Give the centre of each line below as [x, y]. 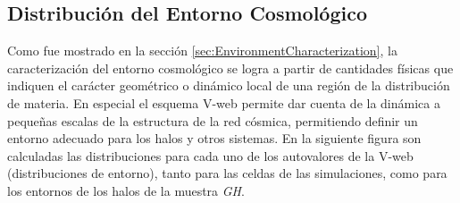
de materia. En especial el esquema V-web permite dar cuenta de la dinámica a [224, 102]
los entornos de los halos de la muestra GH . [126, 190]
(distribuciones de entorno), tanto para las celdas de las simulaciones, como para [227, 173]
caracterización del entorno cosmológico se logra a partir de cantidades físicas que [230, 68]
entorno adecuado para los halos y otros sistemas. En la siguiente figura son [214, 138]
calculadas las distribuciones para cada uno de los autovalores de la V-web [210, 155]
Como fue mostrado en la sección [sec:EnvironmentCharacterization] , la [202, 51]
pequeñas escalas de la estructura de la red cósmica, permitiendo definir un [213, 120]
